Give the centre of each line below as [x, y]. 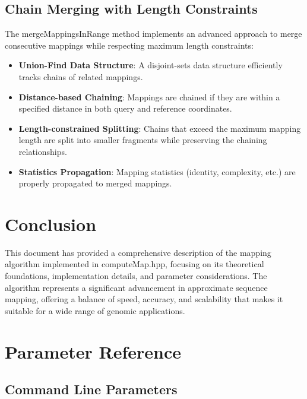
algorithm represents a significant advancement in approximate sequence [136, 287]
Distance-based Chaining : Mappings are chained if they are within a [149, 96]
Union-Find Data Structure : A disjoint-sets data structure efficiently [151, 65]
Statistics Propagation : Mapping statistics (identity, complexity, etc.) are [157, 171]
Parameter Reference [93, 351]
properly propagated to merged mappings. [95, 183]
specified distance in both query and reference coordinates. [125, 108]
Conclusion [51, 224]
